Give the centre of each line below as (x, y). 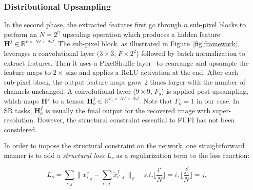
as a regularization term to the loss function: (183, 155)
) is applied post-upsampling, (205, 91)
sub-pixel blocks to (218, 25)
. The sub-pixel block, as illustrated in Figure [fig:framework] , (147, 43)
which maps (22, 100)
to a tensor (68, 100)
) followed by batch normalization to (191, 53)
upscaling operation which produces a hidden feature (141, 34)
